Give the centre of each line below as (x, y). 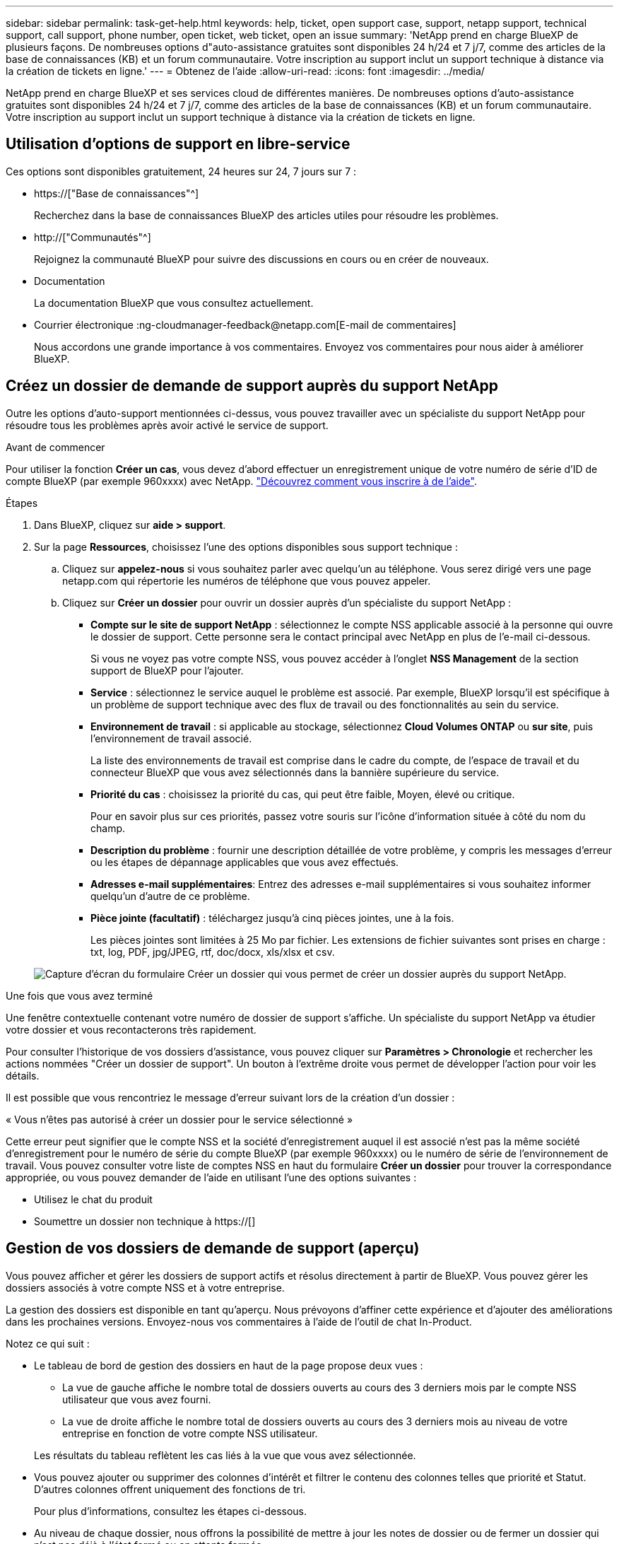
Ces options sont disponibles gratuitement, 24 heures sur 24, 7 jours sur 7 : (181, 171)
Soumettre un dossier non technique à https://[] (145, 1221)
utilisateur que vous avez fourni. (137, 1399)
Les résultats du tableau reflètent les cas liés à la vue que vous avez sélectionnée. (225, 1455)
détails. (23, 1075)
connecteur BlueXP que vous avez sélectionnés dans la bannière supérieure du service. (295, 772)
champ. (108, 828)
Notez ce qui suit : (48, 1343)
